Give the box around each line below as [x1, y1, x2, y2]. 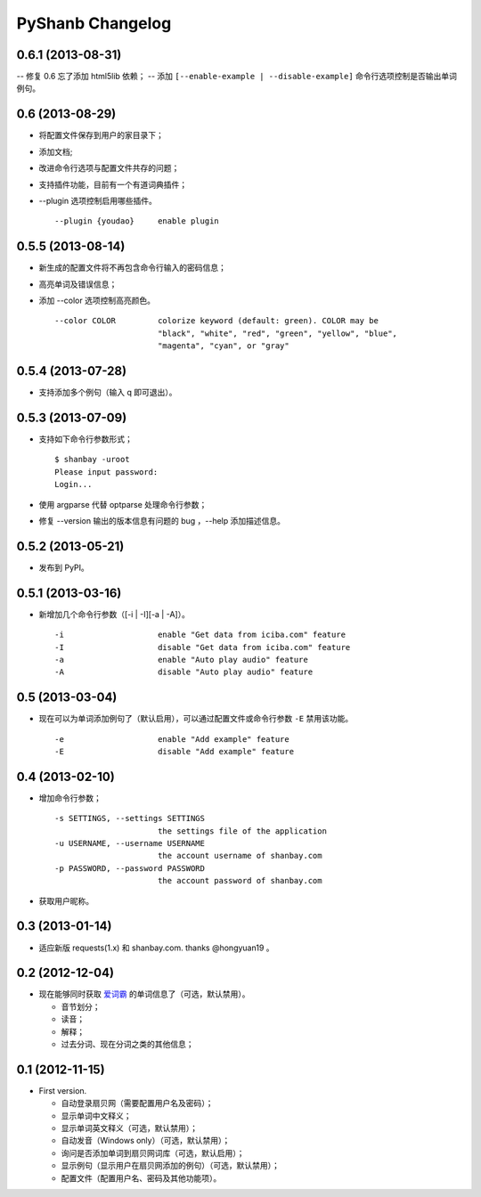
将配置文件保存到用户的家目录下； [38, 130, 164, 141]
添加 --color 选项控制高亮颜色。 [38, 295, 156, 305]
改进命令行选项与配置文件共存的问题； [38, 163, 180, 174]
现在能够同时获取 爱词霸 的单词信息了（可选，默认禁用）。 [38, 989, 250, 999]
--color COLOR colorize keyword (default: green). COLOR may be [54, 316, 379, 326]
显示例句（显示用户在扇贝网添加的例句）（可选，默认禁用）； [61, 1160, 280, 1171]
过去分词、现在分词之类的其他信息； [61, 1038, 194, 1050]
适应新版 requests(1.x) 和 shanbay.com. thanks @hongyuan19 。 [38, 942, 275, 953]
